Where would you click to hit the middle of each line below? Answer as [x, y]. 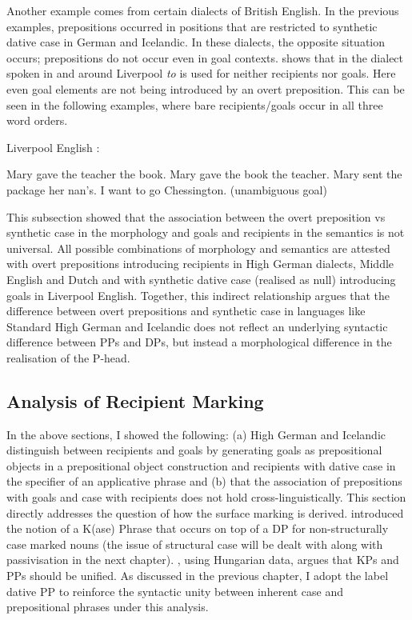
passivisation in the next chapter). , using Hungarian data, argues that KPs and [203, 560]
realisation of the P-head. [68, 357]
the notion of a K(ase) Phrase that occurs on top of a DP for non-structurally [198, 528]
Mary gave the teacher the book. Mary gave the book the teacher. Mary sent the [204, 174]
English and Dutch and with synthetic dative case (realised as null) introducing [201, 279]
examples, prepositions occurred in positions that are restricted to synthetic [192, 26]
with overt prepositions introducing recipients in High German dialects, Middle [200, 264]
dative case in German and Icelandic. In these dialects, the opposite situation [196, 42]
